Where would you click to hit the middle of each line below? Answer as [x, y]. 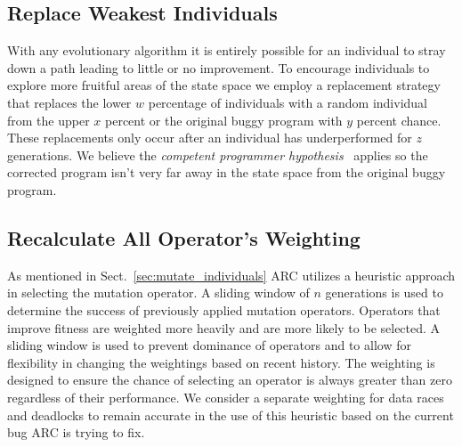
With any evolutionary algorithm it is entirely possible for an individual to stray [227, 50]
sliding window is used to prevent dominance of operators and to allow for [209, 345]
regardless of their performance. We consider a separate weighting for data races [226, 397]
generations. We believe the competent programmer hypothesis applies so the [218, 154]
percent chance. [399, 120]
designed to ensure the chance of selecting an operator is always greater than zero [230, 380]
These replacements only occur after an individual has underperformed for [210, 138]
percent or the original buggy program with [224, 120]
